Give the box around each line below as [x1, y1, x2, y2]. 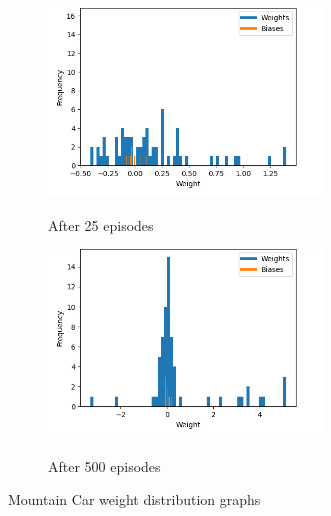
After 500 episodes [48, 455, 161, 476]
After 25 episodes [48, 214, 154, 235]
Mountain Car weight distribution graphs [8, 489, 261, 510]
